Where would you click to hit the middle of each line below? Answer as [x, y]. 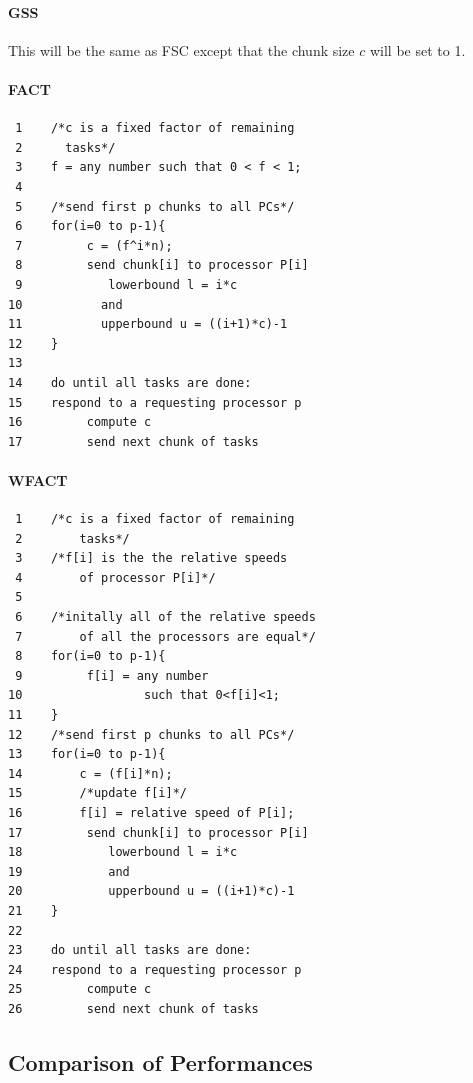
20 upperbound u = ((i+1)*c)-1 [151, 891]
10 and [65, 304]
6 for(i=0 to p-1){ [90, 226]
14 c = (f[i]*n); [90, 773]
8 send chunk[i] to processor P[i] [162, 265]
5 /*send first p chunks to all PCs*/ [155, 206]
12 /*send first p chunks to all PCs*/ [151, 734]
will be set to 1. [417, 49]
